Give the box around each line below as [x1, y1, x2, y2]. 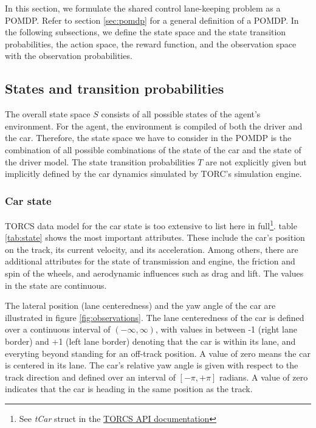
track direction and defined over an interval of [5, 370, 176, 383]
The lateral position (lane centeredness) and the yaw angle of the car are [5, 299, 276, 312]
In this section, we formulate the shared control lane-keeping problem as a [5, 2, 281, 14]
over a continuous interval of [5, 323, 111, 336]
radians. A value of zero [219, 370, 308, 383]
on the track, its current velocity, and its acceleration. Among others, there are [5, 243, 298, 255]
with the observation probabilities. [5, 49, 132, 62]
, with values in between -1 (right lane [155, 323, 297, 336]
